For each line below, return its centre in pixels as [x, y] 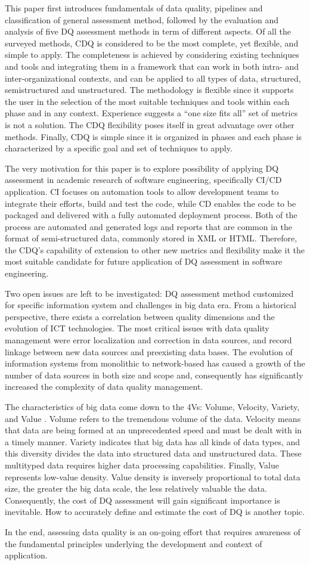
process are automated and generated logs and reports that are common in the [148, 226]
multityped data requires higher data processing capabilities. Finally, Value [142, 465]
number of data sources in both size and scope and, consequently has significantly [154, 375]
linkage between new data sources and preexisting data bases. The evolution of [149, 351]
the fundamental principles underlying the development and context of [134, 543]
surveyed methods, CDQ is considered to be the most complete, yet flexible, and [152, 43]
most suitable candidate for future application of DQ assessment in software [144, 261]
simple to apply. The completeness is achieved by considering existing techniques [152, 55]
